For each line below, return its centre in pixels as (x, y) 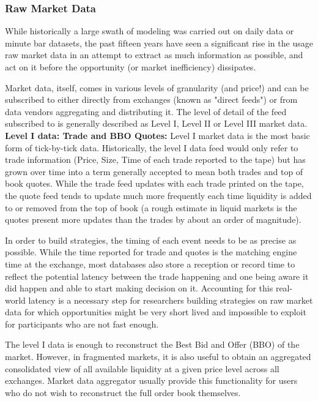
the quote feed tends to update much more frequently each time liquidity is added (158, 195)
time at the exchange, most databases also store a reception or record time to (150, 264)
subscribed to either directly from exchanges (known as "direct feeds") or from (151, 99)
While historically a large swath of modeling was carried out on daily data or (150, 31)
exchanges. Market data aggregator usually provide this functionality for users (151, 380)
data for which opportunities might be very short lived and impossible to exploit (156, 312)
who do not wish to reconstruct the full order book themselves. (123, 392)
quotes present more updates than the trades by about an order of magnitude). (153, 219)
